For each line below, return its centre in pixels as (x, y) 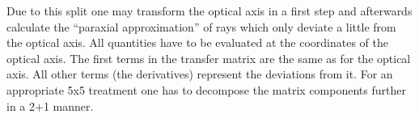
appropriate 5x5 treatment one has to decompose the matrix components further (206, 89)
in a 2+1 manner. (50, 105)
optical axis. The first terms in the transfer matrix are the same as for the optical (209, 58)
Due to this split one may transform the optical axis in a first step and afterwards (209, 11)
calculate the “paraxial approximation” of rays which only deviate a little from (201, 26)
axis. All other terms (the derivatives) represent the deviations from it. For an (200, 74)
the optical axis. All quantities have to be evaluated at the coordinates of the (197, 42)
